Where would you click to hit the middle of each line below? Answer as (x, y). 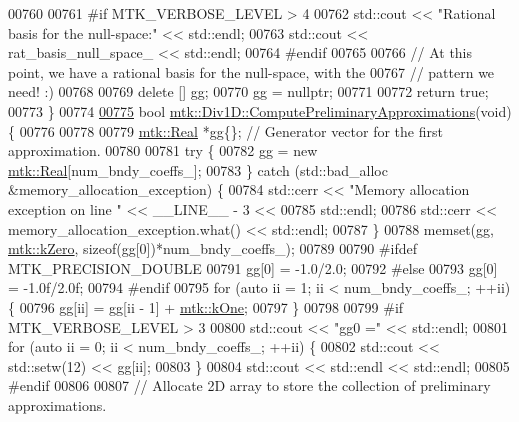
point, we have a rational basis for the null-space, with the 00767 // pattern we (251, 71)
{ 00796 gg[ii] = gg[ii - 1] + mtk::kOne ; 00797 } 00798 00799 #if (206, 306)
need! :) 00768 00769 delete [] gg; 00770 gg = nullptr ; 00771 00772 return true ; (248, 91)
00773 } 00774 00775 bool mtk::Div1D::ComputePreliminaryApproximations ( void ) (260, 110)
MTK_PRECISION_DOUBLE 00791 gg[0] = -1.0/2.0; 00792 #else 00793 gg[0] (253, 267)
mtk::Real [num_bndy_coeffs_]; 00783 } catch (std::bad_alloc (198, 169)
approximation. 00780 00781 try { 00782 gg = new (163, 150)
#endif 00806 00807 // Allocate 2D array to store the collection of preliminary (249, 385)
